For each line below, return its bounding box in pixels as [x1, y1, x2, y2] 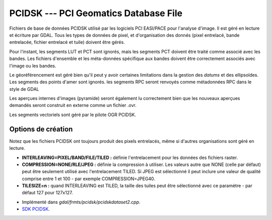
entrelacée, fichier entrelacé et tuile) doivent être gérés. [9, 39, 125, 45]
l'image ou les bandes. [9, 63, 56, 69]
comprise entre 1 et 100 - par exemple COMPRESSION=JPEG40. [22, 176, 156, 182]
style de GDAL [9, 86, 39, 92]
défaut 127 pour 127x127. [22, 190, 73, 196]
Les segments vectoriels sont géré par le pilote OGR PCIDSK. [9, 112, 136, 118]
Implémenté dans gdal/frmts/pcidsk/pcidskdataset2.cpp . [22, 199, 141, 205]
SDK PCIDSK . [22, 206, 50, 212]
